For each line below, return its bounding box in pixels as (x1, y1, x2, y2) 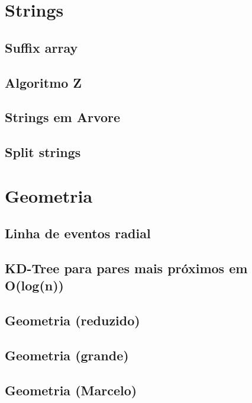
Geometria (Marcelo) (5, 380, 137, 399)
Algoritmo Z (5, 73, 82, 91)
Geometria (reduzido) (5, 311, 140, 330)
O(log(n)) (5, 276, 64, 295)
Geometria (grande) (5, 346, 129, 364)
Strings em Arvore (5, 108, 121, 126)
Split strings (5, 143, 81, 161)
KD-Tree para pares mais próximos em (5, 259, 248, 277)
